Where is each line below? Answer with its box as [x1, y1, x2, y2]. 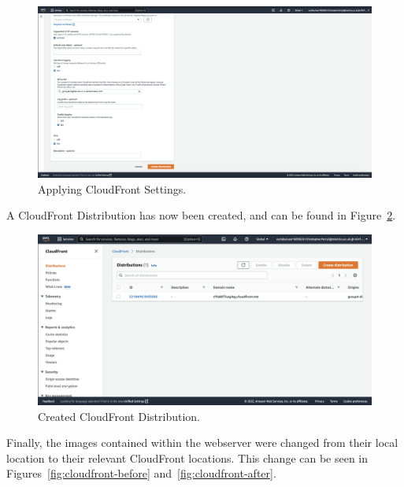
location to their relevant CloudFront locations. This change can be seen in [6, 449, 369, 466]
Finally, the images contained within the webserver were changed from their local [6, 434, 398, 451]
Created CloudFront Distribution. [38, 408, 200, 424]
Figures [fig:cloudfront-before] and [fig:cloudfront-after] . [6, 465, 276, 481]
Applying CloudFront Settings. [38, 180, 187, 197]
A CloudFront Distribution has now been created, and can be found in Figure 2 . [6, 207, 396, 223]
